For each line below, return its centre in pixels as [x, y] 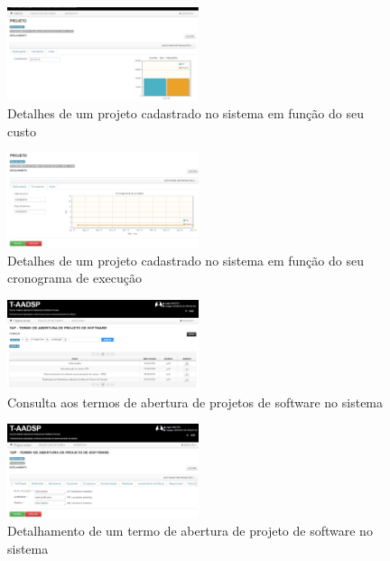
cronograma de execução [75, 278]
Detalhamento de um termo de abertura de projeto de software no [190, 531]
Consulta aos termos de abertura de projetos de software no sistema [195, 402]
